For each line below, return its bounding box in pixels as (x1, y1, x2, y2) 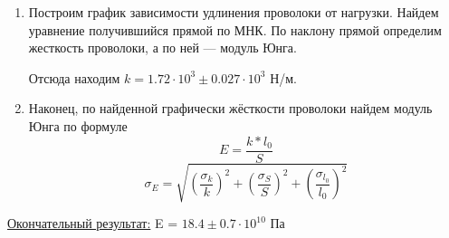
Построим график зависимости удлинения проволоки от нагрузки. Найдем (28, 3, 439, 21)
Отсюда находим (28, 68, 120, 87)
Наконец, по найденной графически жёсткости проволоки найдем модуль (28, 99, 433, 118)
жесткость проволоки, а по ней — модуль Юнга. (28, 38, 297, 57)
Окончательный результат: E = (7, 214, 178, 233)
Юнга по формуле (28, 116, 128, 135)
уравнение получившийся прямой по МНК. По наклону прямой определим (28, 20, 442, 39)
